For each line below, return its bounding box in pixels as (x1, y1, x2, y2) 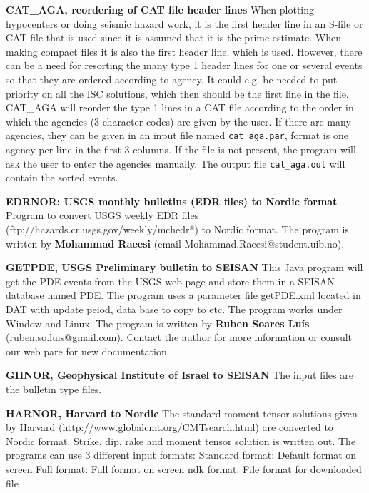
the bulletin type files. (6, 381, 102, 396)
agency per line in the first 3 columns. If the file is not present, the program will (6, 142, 356, 156)
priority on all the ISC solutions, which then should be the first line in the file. (6, 86, 349, 101)
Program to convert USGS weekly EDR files (6, 208, 199, 223)
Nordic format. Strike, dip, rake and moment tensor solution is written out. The (6, 433, 356, 448)
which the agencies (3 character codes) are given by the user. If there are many (6, 113, 351, 128)
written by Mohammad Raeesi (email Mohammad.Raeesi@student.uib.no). (6, 235, 345, 250)
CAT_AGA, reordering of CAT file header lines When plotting (6, 2, 315, 16)
